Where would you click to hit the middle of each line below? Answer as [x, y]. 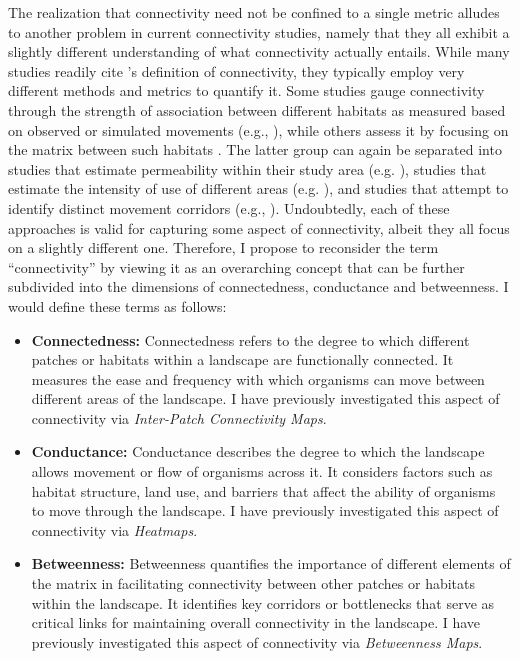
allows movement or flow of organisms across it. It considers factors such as [262, 471]
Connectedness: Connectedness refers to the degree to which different [250, 339]
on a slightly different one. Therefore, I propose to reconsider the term [223, 247]
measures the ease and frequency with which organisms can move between [258, 378]
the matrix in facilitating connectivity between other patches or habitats [253, 583]
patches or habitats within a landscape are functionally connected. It [242, 359]
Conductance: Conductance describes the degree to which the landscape [258, 451]
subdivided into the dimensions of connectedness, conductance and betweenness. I [258, 286]
